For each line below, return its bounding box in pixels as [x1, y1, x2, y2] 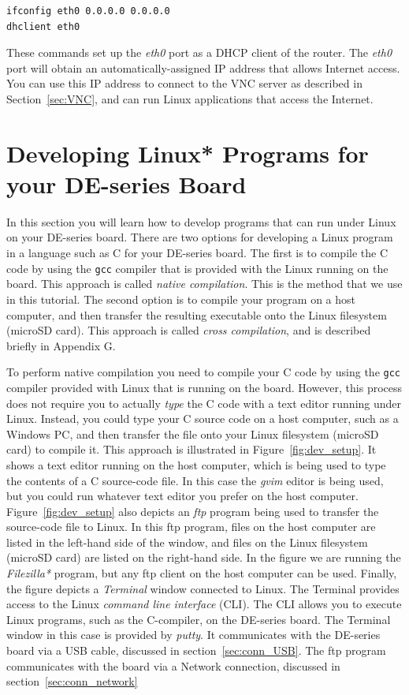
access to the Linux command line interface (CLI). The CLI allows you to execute [6, 596, 402, 612]
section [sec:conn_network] [6, 673, 138, 689]
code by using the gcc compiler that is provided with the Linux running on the [6, 260, 389, 276]
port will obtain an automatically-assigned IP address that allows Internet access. [6, 59, 400, 76]
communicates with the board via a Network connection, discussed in [6, 657, 340, 674]
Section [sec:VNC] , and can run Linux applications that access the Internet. [6, 90, 374, 106]
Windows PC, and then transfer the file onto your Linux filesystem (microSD [6, 425, 379, 442]
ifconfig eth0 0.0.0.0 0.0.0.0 [6, 6, 170, 17]
